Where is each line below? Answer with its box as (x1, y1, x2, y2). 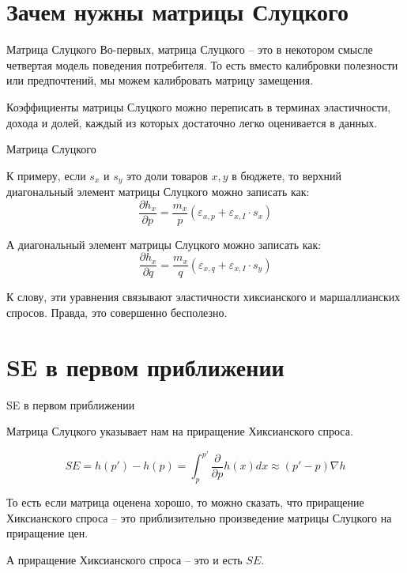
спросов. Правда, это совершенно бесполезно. (6, 304, 228, 321)
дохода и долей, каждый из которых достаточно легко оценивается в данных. (6, 114, 378, 130)
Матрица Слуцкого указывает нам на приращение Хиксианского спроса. (6, 423, 353, 439)
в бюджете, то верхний (232, 167, 341, 183)
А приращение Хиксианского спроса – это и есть (6, 552, 243, 568)
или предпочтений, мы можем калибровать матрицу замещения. (6, 72, 314, 89)
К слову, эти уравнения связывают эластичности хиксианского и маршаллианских (6, 288, 401, 305)
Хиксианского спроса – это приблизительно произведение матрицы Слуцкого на (6, 509, 392, 526)
